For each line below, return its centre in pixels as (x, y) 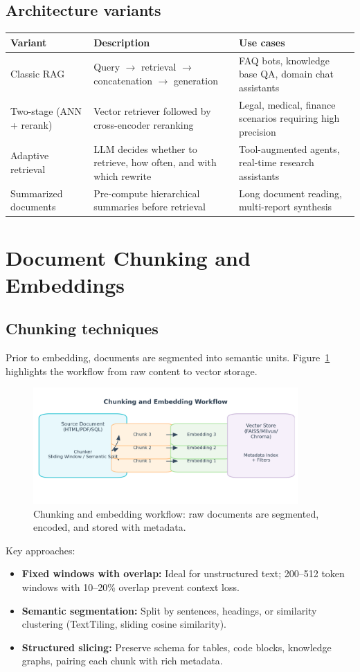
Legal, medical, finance (287, 104)
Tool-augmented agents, (289, 148)
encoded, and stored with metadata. (110, 527)
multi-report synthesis (286, 207)
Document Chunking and (128, 257)
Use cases (262, 42)
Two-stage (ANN (46, 111)
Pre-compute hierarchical (147, 193)
